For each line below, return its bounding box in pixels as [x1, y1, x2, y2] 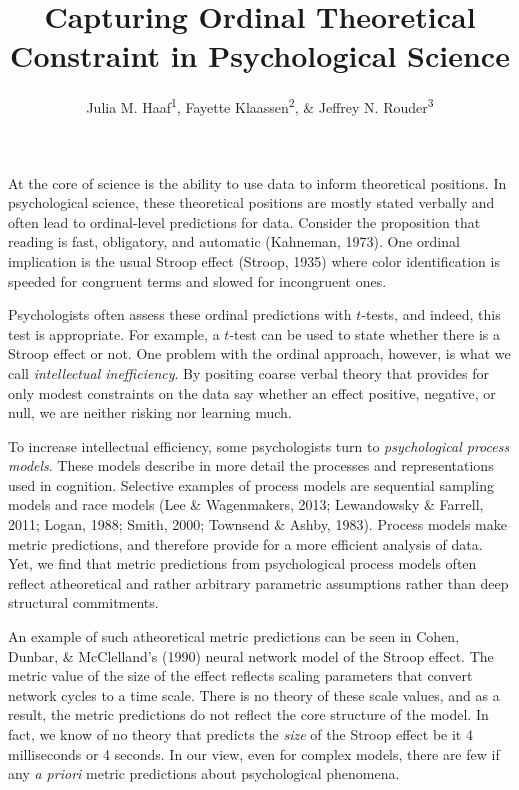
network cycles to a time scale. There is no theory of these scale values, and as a [8, 684, 500, 705]
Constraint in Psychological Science [10, 35, 510, 76]
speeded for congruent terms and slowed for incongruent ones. [8, 270, 387, 291]
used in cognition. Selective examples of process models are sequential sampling [8, 474, 494, 495]
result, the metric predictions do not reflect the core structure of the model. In [8, 704, 489, 725]
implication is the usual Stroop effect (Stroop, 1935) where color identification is [8, 250, 500, 271]
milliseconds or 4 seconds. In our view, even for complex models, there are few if [8, 743, 500, 764]
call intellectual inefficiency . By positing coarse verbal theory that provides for [8, 362, 489, 383]
